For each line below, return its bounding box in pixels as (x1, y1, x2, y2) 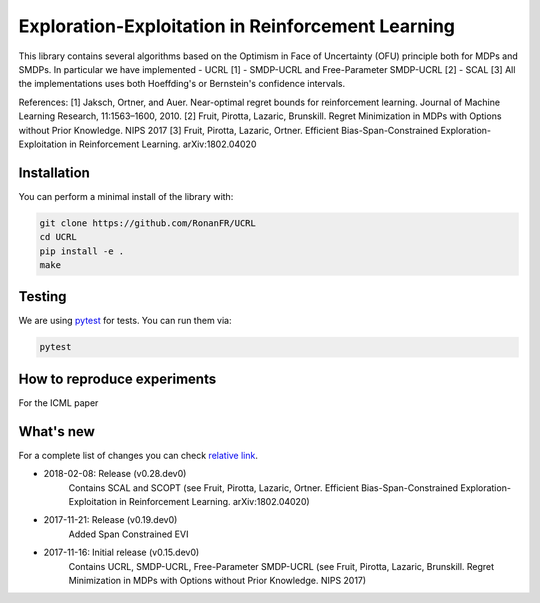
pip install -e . (39, 245, 125, 257)
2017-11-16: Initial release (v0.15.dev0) (43, 546, 200, 559)
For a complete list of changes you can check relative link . (18, 449, 259, 461)
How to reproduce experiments (18, 370, 217, 387)
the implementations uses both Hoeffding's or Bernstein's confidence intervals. (18, 78, 345, 90)
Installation (18, 164, 90, 181)
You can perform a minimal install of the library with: (18, 190, 234, 202)
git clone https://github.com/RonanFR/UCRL (39, 217, 257, 229)
